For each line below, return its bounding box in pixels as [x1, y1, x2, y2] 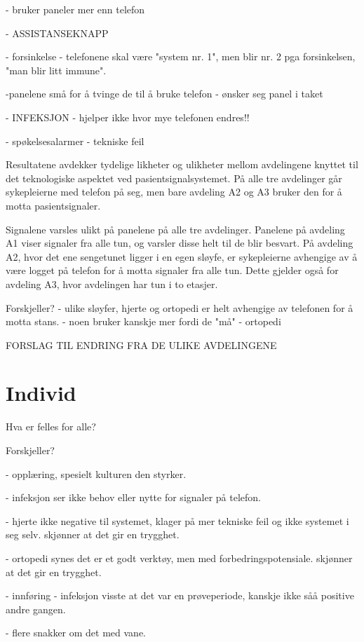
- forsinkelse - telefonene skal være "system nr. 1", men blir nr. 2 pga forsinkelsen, [6, 49, 356, 64]
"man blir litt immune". [6, 62, 107, 77]
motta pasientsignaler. [6, 198, 101, 212]
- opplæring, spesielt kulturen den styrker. [6, 466, 187, 481]
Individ [6, 378, 76, 407]
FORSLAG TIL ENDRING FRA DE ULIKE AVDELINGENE [6, 337, 277, 352]
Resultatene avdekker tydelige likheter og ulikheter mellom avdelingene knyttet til [6, 157, 358, 172]
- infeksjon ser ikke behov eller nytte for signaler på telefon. [6, 490, 261, 505]
